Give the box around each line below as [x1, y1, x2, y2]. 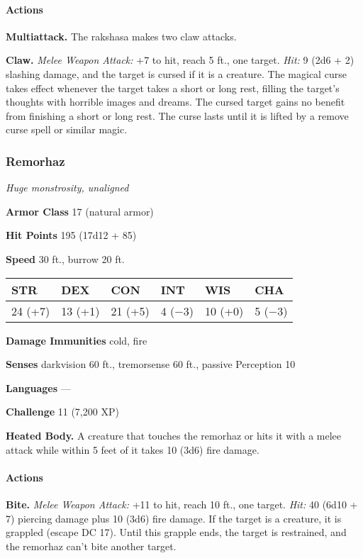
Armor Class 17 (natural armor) [6, 203, 154, 218]
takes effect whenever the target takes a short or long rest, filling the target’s [6, 80, 340, 95]
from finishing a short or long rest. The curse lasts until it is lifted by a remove [6, 108, 349, 123]
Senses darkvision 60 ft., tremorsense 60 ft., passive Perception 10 [6, 357, 296, 372]
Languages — [6, 380, 71, 395]
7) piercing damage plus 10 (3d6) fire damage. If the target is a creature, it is [6, 510, 342, 525]
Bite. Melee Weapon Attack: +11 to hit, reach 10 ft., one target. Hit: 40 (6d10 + [6, 496, 358, 511]
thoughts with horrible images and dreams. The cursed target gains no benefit [6, 94, 345, 109]
